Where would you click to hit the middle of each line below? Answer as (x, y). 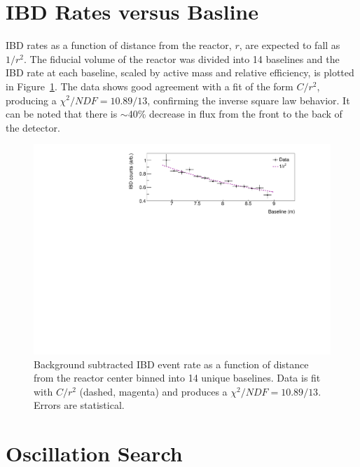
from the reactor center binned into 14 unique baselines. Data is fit (177, 378)
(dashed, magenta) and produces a (153, 391)
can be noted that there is (62, 114)
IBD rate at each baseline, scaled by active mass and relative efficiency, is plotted (180, 72)
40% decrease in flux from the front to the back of (235, 114)
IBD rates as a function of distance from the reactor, (119, 45)
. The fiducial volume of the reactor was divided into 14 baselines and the (182, 58)
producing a (31, 100)
